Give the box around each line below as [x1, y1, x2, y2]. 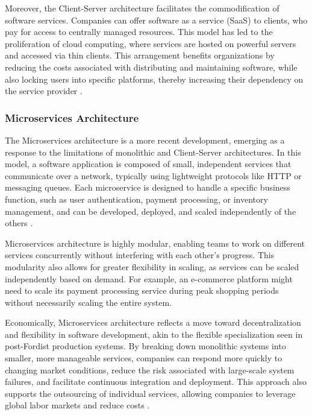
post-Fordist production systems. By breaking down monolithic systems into [5, 340, 286, 352]
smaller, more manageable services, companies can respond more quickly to [5, 352, 282, 364]
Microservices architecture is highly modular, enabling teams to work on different [5, 236, 305, 249]
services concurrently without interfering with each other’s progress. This [5, 249, 275, 261]
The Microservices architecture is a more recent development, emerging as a [5, 133, 285, 146]
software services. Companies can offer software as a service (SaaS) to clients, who [5, 13, 308, 26]
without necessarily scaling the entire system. [5, 296, 172, 308]
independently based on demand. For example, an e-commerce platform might [5, 272, 293, 285]
